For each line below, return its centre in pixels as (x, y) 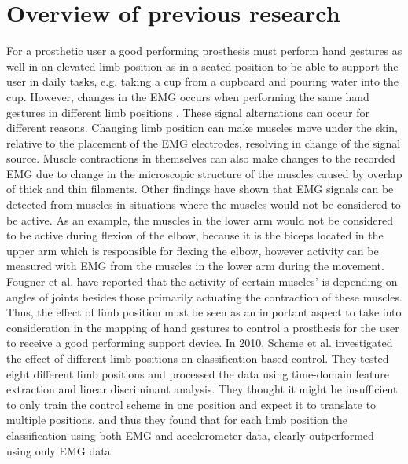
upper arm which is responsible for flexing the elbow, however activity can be (193, 250)
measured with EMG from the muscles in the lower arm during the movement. (195, 266)
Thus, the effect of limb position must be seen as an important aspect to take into (204, 312)
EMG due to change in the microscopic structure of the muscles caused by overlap (204, 173)
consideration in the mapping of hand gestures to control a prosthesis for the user (203, 327)
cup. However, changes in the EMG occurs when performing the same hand (188, 96)
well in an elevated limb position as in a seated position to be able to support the (202, 66)
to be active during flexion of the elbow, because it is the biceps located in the (195, 235)
